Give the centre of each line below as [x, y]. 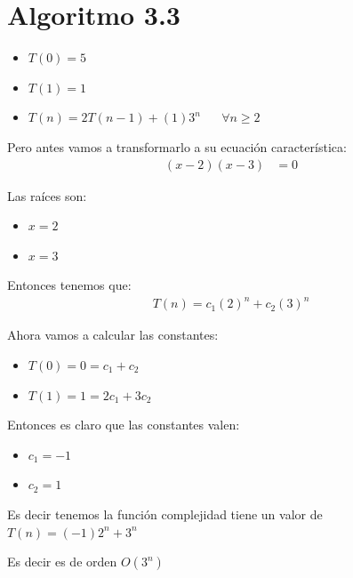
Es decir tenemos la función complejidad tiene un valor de [165, 514]
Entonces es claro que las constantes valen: [124, 425]
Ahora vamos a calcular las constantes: [113, 335]
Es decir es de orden [62, 562]
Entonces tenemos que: [69, 285]
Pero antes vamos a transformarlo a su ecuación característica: [177, 146]
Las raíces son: [47, 195]
